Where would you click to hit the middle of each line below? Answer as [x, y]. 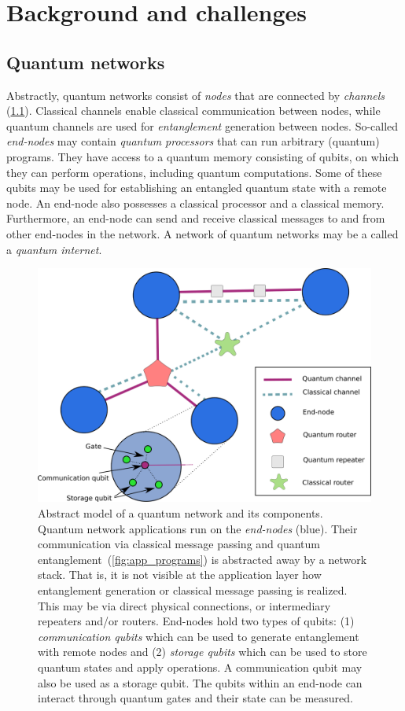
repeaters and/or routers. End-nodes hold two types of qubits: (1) [196, 621]
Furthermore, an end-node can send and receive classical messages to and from [196, 218]
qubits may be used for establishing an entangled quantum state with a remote [197, 188]
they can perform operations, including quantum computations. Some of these [194, 172]
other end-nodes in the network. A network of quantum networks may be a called [202, 233]
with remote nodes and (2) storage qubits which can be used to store [202, 652]
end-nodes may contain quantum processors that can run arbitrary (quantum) [193, 141]
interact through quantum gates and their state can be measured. [195, 698]
